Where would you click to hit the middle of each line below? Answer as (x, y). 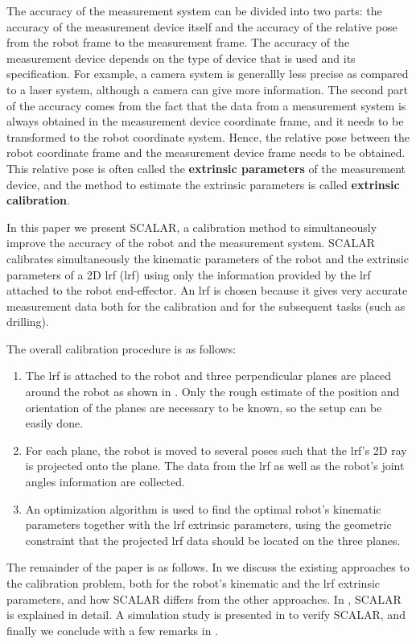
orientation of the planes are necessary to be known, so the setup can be (204, 407)
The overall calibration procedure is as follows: (122, 348)
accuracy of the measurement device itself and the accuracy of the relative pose (202, 26)
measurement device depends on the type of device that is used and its (181, 58)
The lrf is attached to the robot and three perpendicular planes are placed (208, 376)
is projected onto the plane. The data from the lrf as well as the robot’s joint (215, 466)
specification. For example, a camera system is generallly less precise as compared (208, 74)
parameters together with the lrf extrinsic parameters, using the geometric (208, 524)
